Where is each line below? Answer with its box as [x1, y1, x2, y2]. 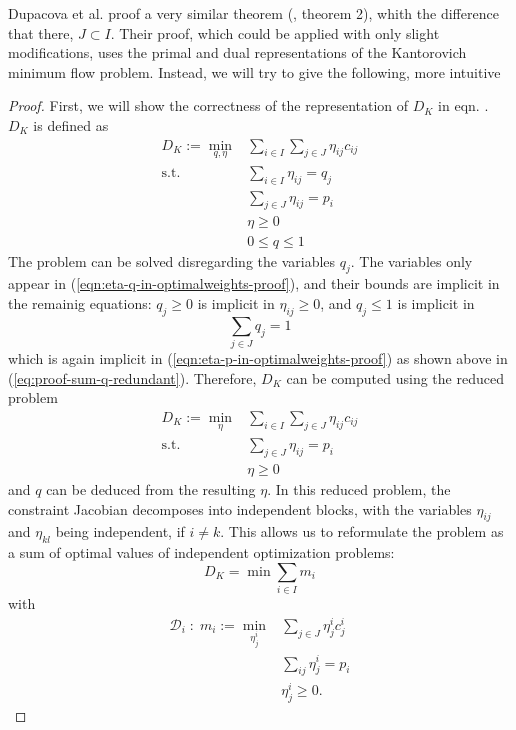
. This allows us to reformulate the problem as [220, 521, 504, 542]
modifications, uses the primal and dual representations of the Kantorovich [8, 42, 467, 63]
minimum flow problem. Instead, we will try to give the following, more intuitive [8, 61, 501, 82]
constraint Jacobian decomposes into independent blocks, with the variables [8, 498, 472, 519]
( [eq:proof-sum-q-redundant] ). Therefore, [8, 367, 257, 388]
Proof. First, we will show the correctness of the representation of [8, 95, 409, 116]
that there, [8, 22, 74, 43]
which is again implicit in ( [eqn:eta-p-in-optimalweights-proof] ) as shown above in [8, 348, 508, 369]
